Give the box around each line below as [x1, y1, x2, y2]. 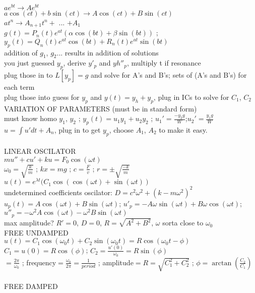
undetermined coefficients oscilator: [4, 187, 112, 197]
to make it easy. [159, 124, 208, 135]
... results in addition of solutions [56, 47, 159, 57]
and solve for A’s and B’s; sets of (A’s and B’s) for [91, 70, 247, 80]
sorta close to [162, 217, 204, 228]
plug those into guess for [4, 91, 80, 102]
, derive [63, 57, 86, 68]
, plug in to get [54, 124, 101, 135]
